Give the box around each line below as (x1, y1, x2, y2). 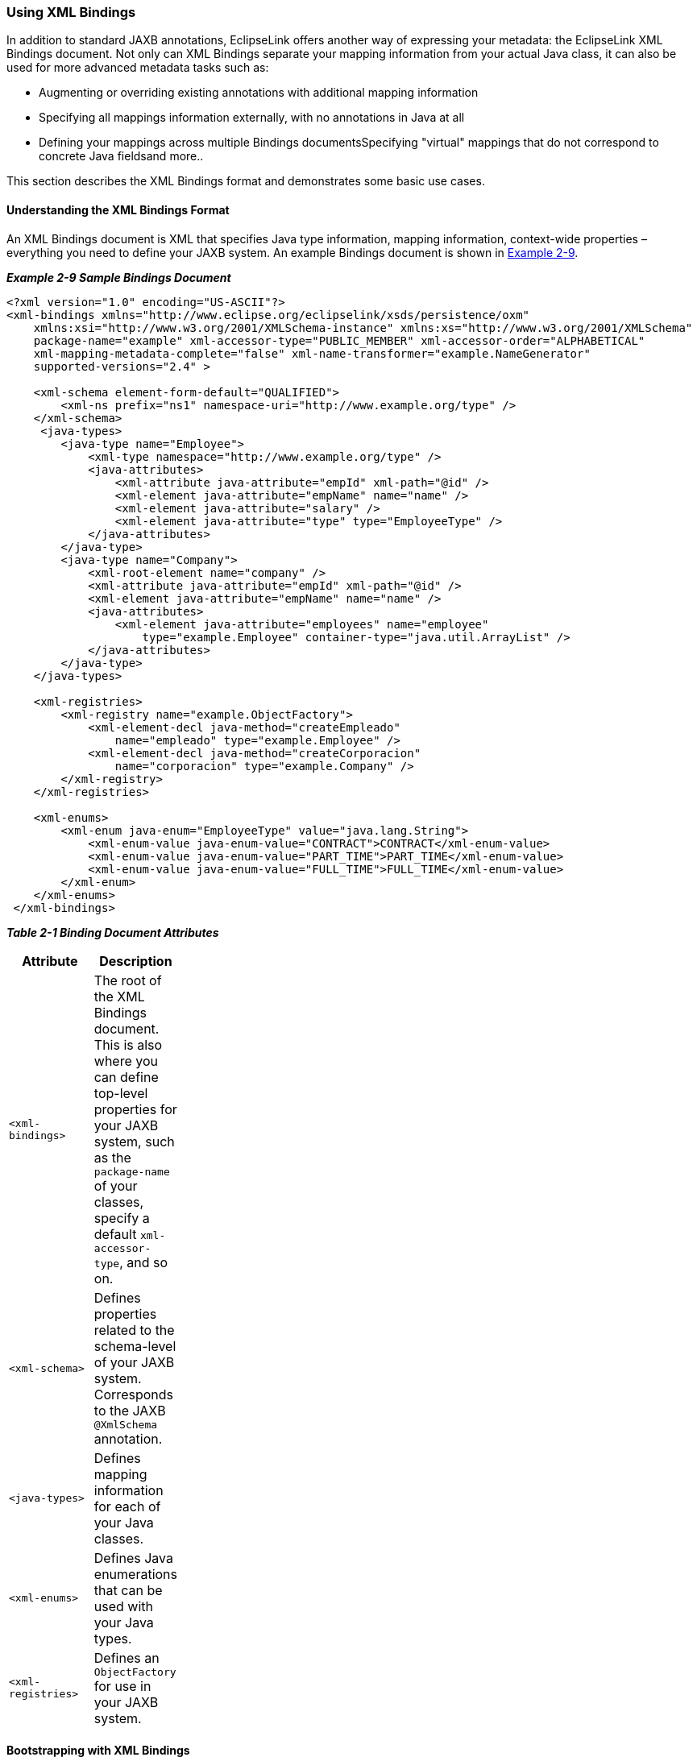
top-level (93, 1084, 148, 1101)
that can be (93, 1581, 163, 1598)
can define (93, 1068, 159, 1085)
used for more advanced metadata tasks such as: (6, 60, 269, 75)
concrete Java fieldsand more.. (39, 149, 204, 164)
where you (93, 1052, 159, 1069)
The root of (93, 972, 162, 988)
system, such (93, 1133, 175, 1150)
